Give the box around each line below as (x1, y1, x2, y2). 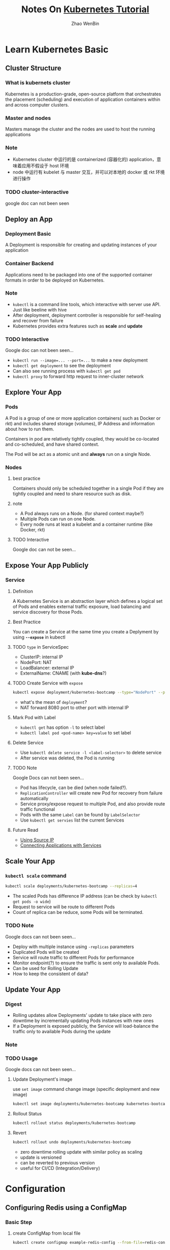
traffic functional (20, 806, 55, 812)
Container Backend (5, 260, 54, 267)
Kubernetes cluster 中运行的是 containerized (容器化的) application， (12, 157, 157, 163)
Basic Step (5, 1218, 32, 1226)
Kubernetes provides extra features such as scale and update (12, 323, 143, 329)
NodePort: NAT (20, 659, 52, 665)
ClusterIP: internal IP (20, 654, 63, 660)
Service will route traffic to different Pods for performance (12, 954, 134, 960)
